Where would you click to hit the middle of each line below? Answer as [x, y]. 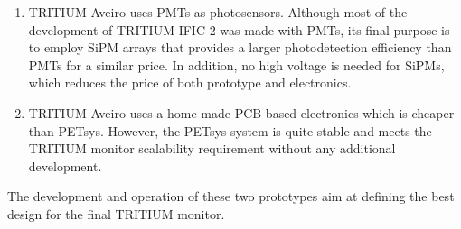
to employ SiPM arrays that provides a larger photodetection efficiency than [240, 47]
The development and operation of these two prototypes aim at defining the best [231, 196]
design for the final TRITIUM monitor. [116, 213]
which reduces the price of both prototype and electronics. [190, 82]
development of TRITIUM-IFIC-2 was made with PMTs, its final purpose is [239, 29]
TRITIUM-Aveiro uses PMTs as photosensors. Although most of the [218, 12]
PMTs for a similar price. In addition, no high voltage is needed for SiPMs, [236, 64]
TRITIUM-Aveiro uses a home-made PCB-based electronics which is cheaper [241, 112]
